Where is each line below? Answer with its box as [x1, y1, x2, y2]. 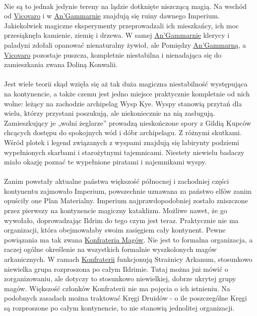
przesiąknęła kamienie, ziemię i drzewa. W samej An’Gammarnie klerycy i [4, 30, 230, 40]
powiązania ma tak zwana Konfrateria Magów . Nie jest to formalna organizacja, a [4, 234, 253, 244]
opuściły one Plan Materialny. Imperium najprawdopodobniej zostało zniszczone [4, 195, 248, 206]
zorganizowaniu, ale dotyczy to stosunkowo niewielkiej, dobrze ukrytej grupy [4, 273, 236, 284]
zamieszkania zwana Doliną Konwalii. [4, 59, 118, 70]
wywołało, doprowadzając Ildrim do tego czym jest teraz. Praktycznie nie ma [4, 215, 239, 225]
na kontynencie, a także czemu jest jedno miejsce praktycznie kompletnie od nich [4, 88, 250, 98]
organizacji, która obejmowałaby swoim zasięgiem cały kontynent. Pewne [4, 225, 226, 235]
